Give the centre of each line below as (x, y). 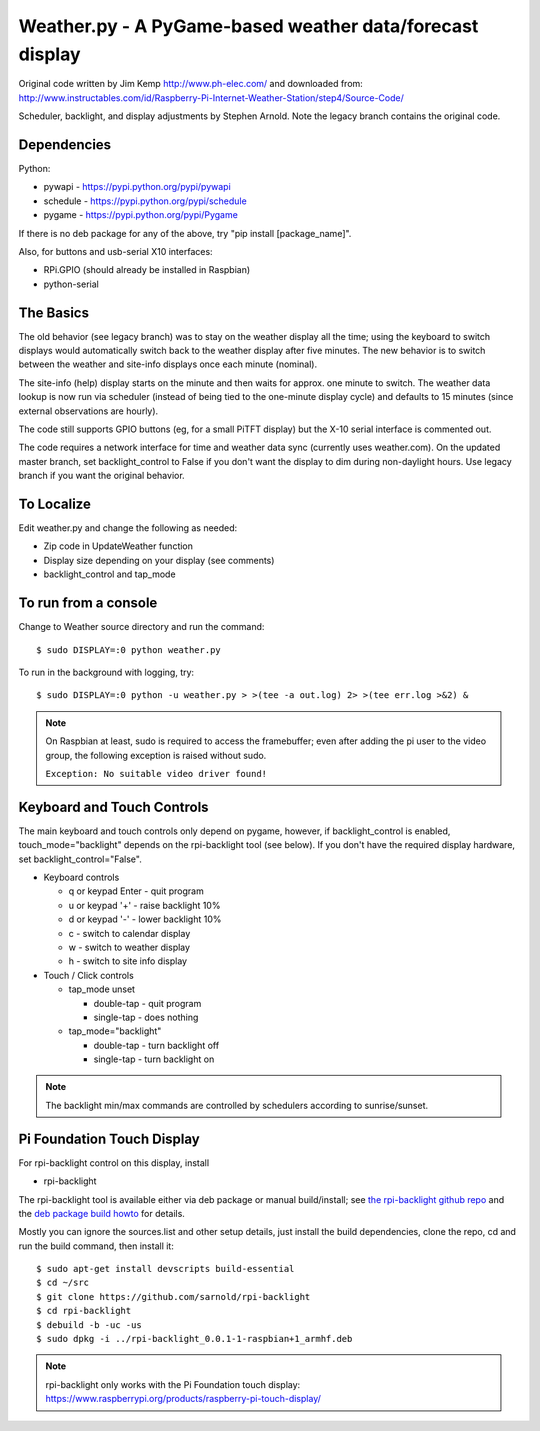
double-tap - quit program (147, 1003)
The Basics (54, 312)
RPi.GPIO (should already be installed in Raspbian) (147, 270)
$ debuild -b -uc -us (89, 1324)
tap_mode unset (101, 989)
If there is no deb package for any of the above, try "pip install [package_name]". (185, 233)
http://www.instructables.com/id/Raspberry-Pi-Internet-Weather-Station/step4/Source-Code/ (211, 97)
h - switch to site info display (128, 961)
